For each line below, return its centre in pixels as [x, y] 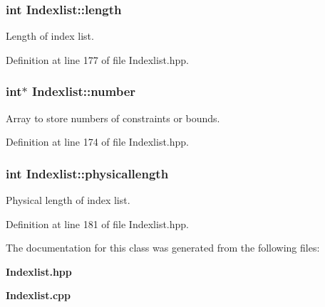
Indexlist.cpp [38, 295]
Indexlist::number [84, 91]
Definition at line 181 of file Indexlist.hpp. [97, 223]
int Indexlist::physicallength [87, 173]
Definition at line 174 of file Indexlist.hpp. [97, 142]
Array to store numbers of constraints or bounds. [113, 118]
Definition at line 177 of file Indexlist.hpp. [97, 59]
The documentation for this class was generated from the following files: [163, 248]
